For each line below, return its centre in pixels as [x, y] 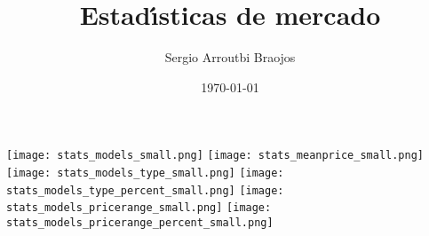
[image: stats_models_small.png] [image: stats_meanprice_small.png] [215, 156]
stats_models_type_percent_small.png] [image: [145, 190]
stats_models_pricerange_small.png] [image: [139, 208]
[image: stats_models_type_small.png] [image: [145, 173]
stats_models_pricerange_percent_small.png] [140, 222]
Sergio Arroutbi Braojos [230, 57]
